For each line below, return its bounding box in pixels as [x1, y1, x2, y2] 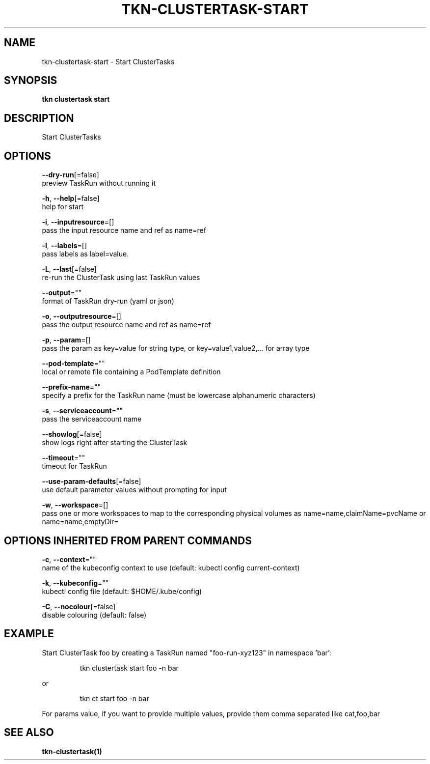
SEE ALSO [4, 726, 54, 739]
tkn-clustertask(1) [42, 747, 102, 756]
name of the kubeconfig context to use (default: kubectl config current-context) [42, 563, 300, 572]
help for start [42, 202, 84, 211]
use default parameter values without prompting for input [42, 485, 227, 494]
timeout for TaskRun [42, 462, 107, 471]
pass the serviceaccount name [42, 415, 142, 424]
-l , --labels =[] [42, 241, 87, 250]
